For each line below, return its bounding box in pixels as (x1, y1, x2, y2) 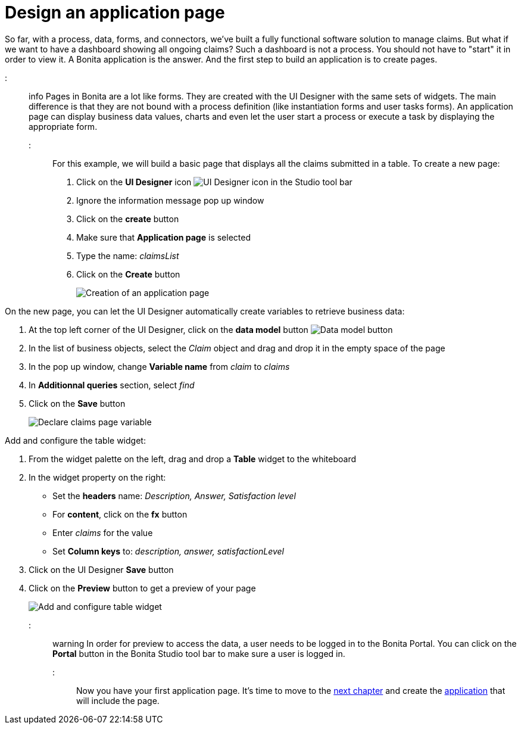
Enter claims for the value (52, 527, 153, 538)
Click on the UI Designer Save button (29, 564, 174, 575)
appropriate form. (29, 121, 98, 132)
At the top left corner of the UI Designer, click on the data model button (29, 324, 308, 335)
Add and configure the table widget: (5, 435, 146, 445)
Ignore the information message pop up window (76, 195, 264, 205)
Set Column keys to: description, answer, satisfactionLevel (52, 546, 284, 556)
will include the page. (76, 695, 160, 706)
